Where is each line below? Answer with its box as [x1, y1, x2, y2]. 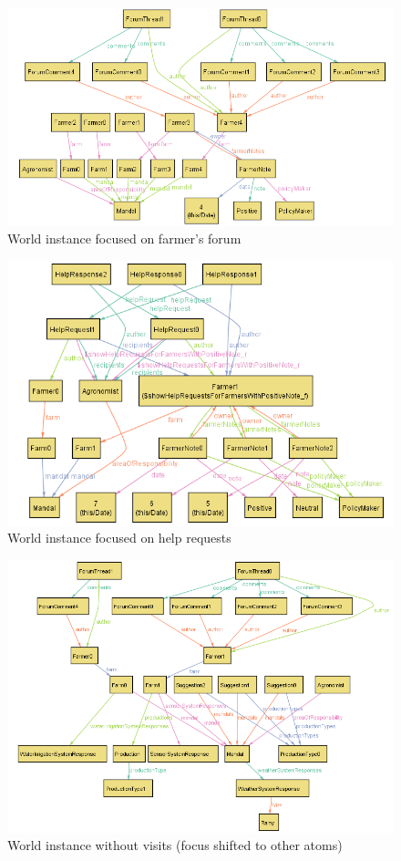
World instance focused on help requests [7, 528, 231, 547]
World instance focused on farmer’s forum [7, 229, 242, 248]
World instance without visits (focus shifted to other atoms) [7, 835, 343, 855]
